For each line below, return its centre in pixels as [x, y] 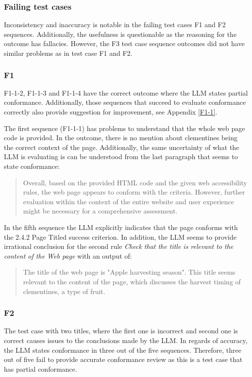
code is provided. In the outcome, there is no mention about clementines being [121, 138]
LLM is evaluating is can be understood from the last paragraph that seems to [121, 156]
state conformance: [32, 166]
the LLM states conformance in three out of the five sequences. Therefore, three [123, 350]
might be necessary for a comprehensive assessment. [100, 211]
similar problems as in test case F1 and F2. [68, 53]
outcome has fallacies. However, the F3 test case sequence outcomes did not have [124, 43]
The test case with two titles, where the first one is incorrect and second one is [121, 331]
